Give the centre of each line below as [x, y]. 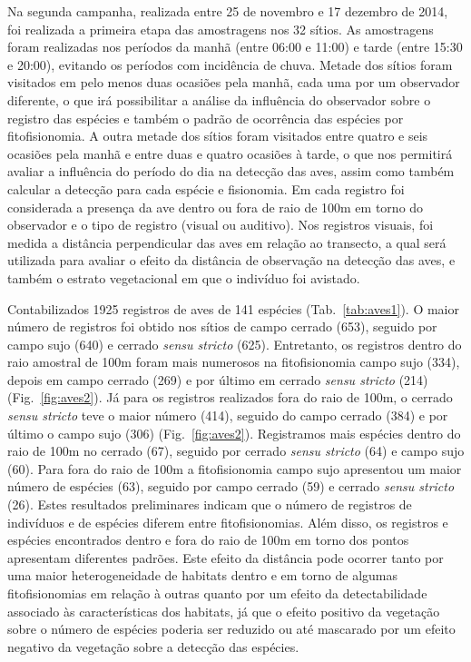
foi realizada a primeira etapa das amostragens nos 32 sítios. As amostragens [221, 29]
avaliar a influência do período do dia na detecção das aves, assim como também [231, 171]
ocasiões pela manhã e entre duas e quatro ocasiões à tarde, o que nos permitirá [230, 153]
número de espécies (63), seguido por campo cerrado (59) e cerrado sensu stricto [231, 486]
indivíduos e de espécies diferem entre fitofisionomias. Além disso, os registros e [228, 522]
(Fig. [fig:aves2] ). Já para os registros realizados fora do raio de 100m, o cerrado [230, 397]
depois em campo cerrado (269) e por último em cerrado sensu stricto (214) [218, 379]
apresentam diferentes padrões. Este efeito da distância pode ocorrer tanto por [226, 557]
